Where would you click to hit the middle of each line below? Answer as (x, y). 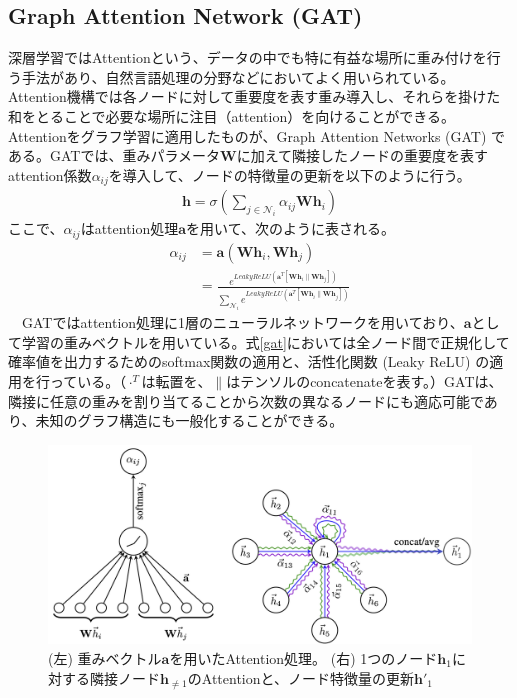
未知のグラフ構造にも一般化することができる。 (189, 420)
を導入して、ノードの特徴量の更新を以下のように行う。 (289, 174)
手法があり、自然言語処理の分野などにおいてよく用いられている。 (238, 76)
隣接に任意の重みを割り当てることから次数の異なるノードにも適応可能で (246, 400)
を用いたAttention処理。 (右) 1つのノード (303, 657)
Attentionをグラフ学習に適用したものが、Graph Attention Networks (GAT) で (257, 135)
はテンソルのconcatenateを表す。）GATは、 (364, 381)
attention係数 (50, 174)
